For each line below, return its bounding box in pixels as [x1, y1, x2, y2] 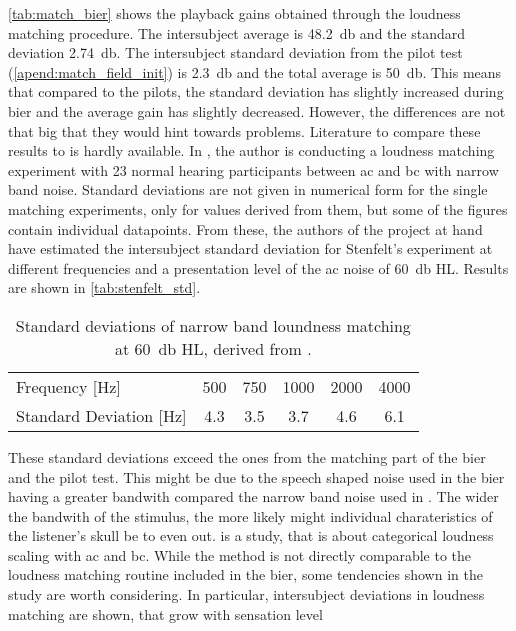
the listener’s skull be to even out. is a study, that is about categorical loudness [8, 525, 494, 546]
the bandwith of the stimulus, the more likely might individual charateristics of [8, 505, 493, 526]
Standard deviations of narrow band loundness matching [15, 313, 411, 337]
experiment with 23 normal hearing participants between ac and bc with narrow [8, 159, 499, 180]
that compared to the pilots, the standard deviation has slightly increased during [8, 81, 504, 102]
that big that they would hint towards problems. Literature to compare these [8, 120, 481, 141]
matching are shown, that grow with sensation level [8, 603, 323, 624]
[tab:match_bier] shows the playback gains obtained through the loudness [8, 3, 461, 23]
